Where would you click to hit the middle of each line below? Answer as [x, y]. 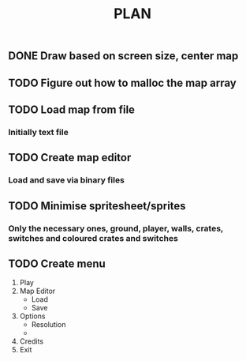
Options [32, 316]
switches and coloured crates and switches [93, 238]
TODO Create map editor [70, 158]
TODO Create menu [57, 263]
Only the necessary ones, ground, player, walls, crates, [116, 228]
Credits [32, 341]
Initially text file [38, 132]
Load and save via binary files [66, 180]
